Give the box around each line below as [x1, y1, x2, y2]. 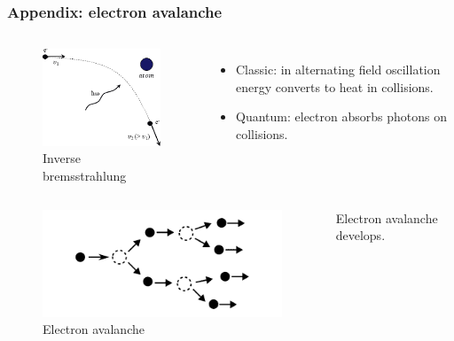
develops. [335, 226, 386, 244]
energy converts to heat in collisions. [236, 77, 434, 96]
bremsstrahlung [43, 166, 127, 184]
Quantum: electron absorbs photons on [236, 107, 447, 126]
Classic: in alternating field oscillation [236, 60, 441, 79]
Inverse [43, 149, 81, 167]
